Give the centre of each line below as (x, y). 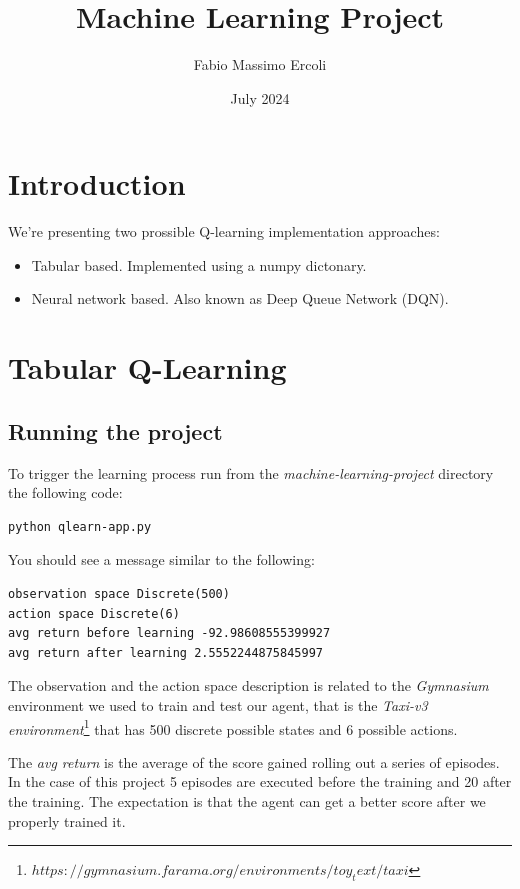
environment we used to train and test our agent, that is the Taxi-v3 (218, 704)
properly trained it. (67, 820)
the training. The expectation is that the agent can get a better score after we (247, 800)
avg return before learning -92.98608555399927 (169, 633)
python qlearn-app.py (80, 526)
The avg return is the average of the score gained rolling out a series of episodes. (254, 761)
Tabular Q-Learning (147, 367)
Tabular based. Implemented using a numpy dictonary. (199, 264)
